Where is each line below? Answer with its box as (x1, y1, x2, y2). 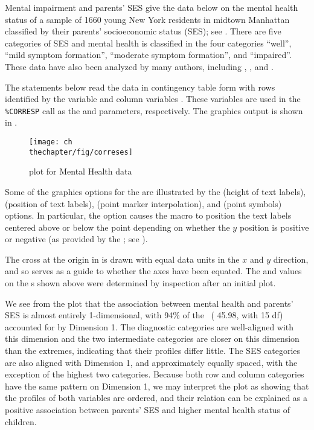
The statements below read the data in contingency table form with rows (5, 80, 275, 93)
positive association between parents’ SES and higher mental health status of (5, 403, 290, 416)
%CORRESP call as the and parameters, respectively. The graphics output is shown (5, 104, 303, 117)
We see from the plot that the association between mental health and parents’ (5, 297, 293, 309)
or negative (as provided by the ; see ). (5, 233, 148, 245)
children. (5, 415, 37, 428)
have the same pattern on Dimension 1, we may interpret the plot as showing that (5, 379, 309, 392)
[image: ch (29, 138, 72, 146)
